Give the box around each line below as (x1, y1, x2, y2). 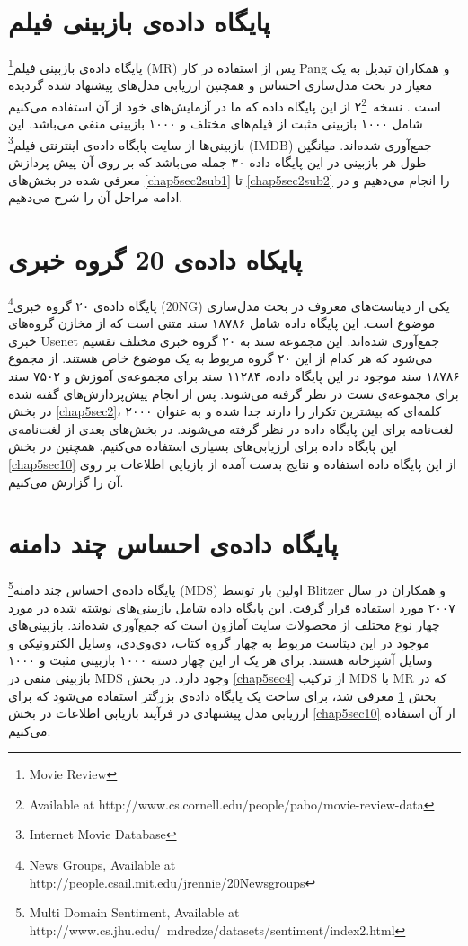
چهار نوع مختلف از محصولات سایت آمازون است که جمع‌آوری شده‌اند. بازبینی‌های (8, 615, 440, 634)
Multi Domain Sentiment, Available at (29, 903, 240, 922)
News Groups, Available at (29, 855, 176, 874)
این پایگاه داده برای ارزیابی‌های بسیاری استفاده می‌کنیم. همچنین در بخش (8, 437, 397, 455)
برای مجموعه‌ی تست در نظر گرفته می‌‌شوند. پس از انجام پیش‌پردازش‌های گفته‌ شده (8, 384, 459, 402)
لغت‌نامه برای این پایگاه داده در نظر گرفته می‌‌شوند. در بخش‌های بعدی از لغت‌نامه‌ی (8, 419, 454, 438)
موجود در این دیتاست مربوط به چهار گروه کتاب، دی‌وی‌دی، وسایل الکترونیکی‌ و (8, 632, 430, 651)
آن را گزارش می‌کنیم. (8, 472, 124, 491)
